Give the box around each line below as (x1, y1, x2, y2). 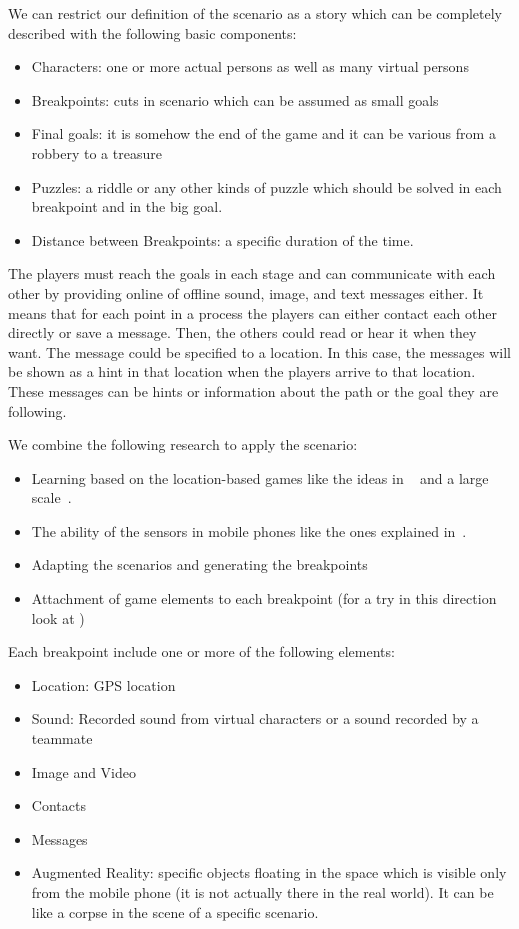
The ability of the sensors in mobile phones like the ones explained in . (31, 520, 467, 541)
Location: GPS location (31, 674, 176, 695)
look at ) (31, 607, 85, 628)
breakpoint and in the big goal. (31, 196, 223, 217)
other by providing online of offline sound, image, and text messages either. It (8, 282, 484, 303)
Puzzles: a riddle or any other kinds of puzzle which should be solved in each (31, 176, 502, 197)
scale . (31, 487, 72, 508)
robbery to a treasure (31, 142, 162, 163)
